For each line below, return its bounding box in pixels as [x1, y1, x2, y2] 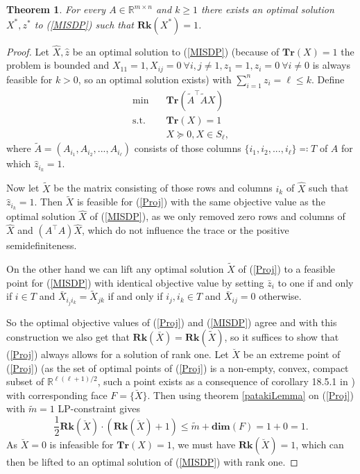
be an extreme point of [243, 347, 341, 362]
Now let [6, 180, 40, 195]
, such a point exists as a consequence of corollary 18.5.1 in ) [97, 374, 355, 389]
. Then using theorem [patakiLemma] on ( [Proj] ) [147, 387, 354, 402]
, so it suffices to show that [224, 330, 339, 344]
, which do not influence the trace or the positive [81, 223, 289, 237]
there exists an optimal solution [201, 2, 334, 16]
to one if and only [277, 275, 354, 289]
